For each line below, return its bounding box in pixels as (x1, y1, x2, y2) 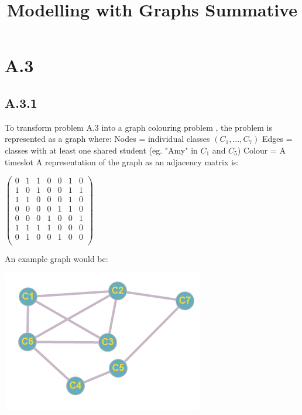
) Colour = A (237, 144, 286, 156)
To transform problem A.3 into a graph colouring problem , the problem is (5, 121, 273, 133)
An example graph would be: (5, 253, 108, 265)
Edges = (262, 132, 293, 145)
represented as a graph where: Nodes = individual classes (5, 132, 210, 145)
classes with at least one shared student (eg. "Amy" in (5, 144, 198, 156)
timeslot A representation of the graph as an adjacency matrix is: (5, 155, 239, 168)
